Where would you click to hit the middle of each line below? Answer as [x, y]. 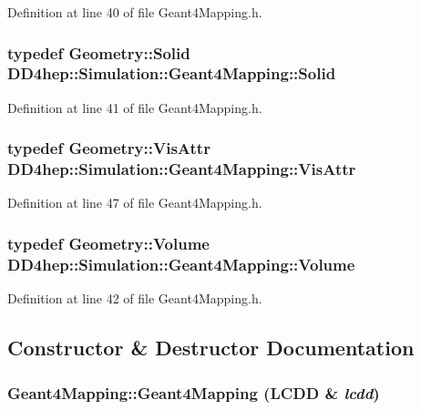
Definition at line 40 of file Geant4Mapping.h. [135, 12]
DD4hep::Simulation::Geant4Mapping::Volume [181, 264]
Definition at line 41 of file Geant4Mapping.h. [135, 107]
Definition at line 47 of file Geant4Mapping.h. [135, 203]
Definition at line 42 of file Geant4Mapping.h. [135, 298]
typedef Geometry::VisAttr [109, 148]
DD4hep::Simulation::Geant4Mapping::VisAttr [182, 169]
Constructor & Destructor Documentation [211, 348]
